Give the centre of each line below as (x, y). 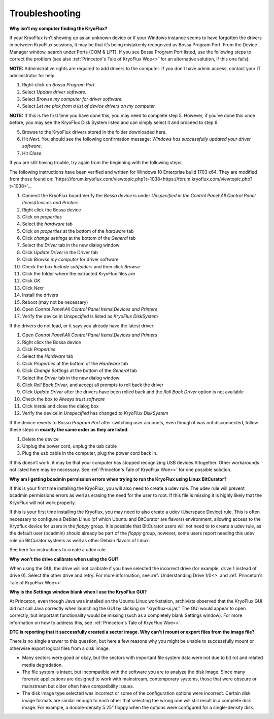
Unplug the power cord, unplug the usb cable (70, 446)
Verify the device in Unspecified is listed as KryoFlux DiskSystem (90, 316)
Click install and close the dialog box (60, 406)
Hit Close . (32, 153)
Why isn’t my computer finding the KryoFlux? (58, 28)
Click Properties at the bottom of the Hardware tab (75, 363)
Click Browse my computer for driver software (70, 260)
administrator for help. (32, 75)
